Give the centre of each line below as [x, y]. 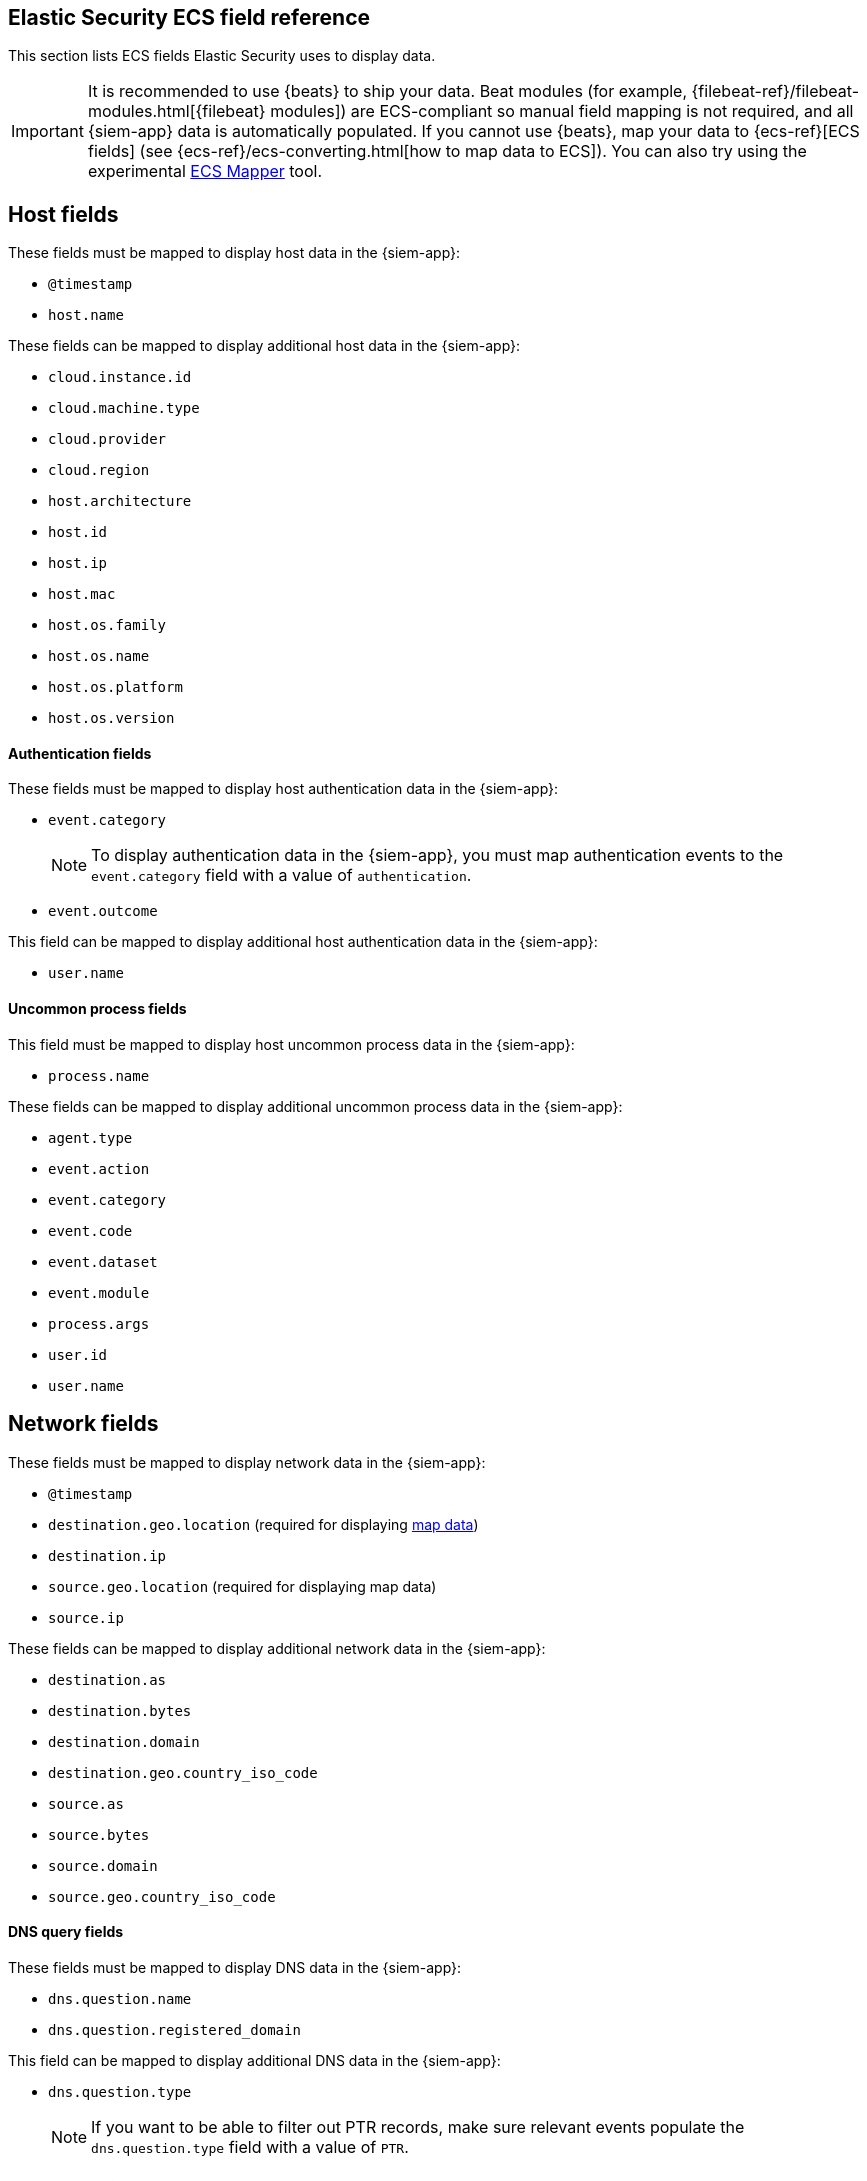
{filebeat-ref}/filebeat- [775, 91]
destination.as [107, 1679]
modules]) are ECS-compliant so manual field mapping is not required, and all [562, 111]
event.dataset [103, 1261]
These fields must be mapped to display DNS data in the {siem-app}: [235, 1967]
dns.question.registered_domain [174, 2029]
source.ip [86, 1617]
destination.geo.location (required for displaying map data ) [263, 1524]
